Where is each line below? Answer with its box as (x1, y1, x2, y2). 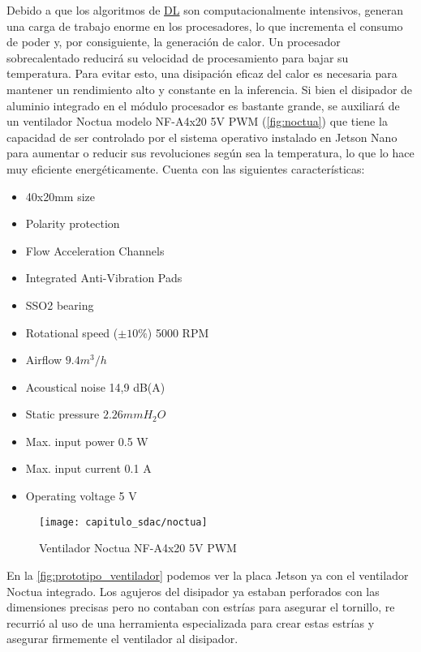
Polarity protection (25, 215, 120, 232)
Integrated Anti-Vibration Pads (25, 269, 183, 286)
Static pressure (25, 405, 100, 423)
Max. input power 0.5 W (25, 432, 148, 449)
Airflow (25, 351, 62, 368)
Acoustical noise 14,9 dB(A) (25, 378, 165, 395)
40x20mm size (25, 187, 96, 204)
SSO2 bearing (25, 296, 94, 313)
